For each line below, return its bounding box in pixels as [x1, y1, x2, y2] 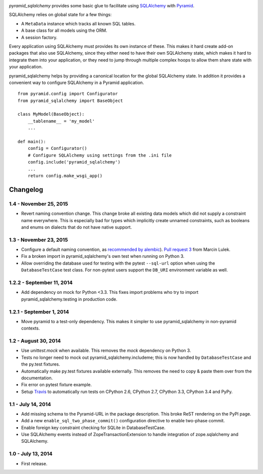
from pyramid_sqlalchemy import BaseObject [18, 98, 123, 103]
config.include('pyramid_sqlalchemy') [27, 159, 121, 165]
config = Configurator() [27, 145, 87, 151]
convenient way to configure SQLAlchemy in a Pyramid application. [9, 80, 144, 85]
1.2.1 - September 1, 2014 [9, 308, 69, 315]
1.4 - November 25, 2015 [9, 200, 68, 207]
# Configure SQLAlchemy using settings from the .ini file [27, 152, 172, 158]
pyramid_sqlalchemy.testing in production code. [21, 296, 118, 302]
